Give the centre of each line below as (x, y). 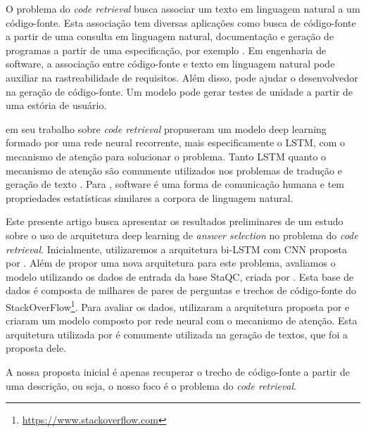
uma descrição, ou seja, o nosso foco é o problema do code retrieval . (151, 385)
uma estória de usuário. (56, 105)
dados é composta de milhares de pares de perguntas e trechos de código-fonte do (181, 290)
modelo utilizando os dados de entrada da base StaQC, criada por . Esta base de (180, 276)
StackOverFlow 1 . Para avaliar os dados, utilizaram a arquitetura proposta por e (178, 305)
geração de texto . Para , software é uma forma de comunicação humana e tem (175, 184)
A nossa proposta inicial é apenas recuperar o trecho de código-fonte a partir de (178, 371)
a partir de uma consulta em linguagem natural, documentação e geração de (170, 36)
